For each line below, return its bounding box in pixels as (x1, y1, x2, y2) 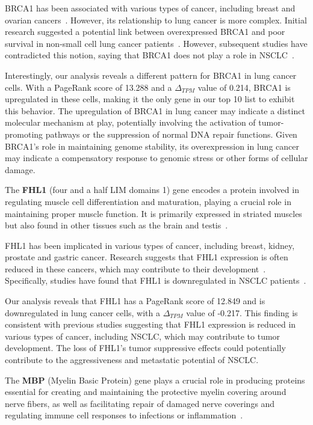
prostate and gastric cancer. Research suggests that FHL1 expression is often (5, 251, 288, 263)
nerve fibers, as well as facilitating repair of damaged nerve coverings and (5, 397, 275, 409)
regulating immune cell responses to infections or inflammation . (5, 409, 243, 421)
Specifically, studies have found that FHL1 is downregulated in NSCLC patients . (5, 274, 306, 287)
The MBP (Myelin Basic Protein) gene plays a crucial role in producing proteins (5, 373, 305, 386)
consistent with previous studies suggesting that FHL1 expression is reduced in (5, 318, 296, 331)
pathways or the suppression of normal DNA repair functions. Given (45, 127, 297, 140)
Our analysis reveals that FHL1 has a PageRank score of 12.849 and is (5, 295, 265, 307)
